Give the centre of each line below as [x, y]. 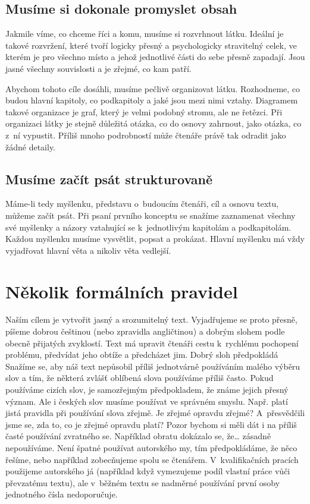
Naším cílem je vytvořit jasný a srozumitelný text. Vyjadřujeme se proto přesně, [151, 319]
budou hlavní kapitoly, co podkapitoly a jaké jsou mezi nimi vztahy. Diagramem [152, 100]
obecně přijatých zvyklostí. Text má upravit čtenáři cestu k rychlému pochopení [152, 343]
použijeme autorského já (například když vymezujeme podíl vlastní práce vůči [148, 471]
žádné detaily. [31, 147]
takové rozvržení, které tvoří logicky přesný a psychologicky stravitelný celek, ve [151, 45]
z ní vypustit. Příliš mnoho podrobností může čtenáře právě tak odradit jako [146, 135]
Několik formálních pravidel [122, 291]
